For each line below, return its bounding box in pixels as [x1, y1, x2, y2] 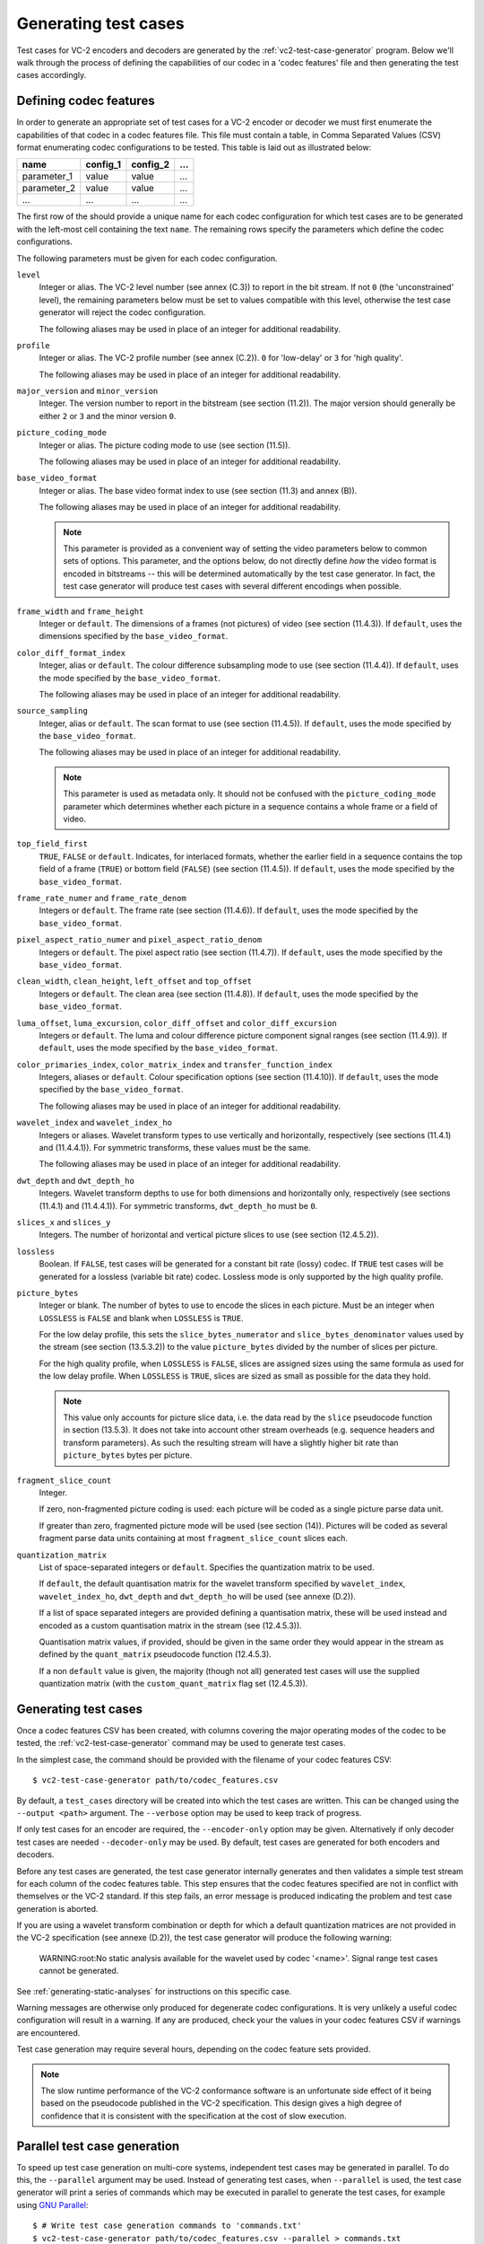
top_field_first [16, 839, 89, 849]
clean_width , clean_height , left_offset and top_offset [16, 976, 253, 986]
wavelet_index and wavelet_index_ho [16, 1118, 173, 1128]
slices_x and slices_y [16, 1216, 111, 1227]
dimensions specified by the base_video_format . [39, 631, 229, 642]
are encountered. [16, 2027, 81, 2038]
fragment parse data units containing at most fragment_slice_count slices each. [39, 1533, 349, 1544]
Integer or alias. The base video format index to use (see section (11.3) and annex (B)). [39, 485, 358, 495]
